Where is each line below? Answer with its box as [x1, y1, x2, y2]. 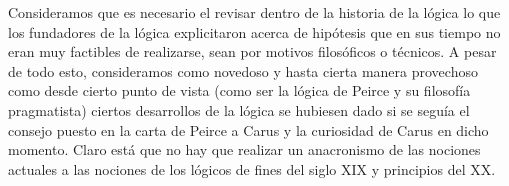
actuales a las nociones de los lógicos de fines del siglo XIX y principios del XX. [8, 158, 496, 179]
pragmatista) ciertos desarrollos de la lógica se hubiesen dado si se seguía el [8, 99, 470, 120]
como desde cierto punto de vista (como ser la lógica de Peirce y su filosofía [8, 80, 471, 101]
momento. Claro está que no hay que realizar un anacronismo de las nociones [8, 139, 481, 160]
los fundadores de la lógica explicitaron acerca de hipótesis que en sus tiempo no [8, 21, 501, 42]
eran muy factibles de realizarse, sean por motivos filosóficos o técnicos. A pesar [8, 41, 497, 62]
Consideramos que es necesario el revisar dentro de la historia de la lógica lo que [8, 2, 501, 22]
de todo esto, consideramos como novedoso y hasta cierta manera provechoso [8, 60, 478, 81]
